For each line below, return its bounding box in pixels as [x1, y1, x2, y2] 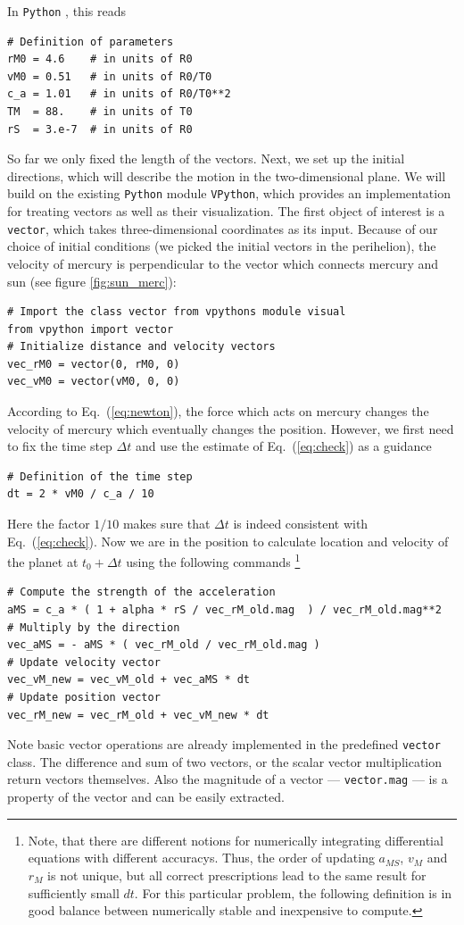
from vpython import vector [7, 322, 174, 336]
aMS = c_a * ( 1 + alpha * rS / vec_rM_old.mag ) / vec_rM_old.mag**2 [7, 604, 442, 617]
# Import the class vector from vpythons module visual [7, 305, 346, 319]
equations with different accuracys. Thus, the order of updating [28, 848, 375, 867]
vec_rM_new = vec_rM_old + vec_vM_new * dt [7, 708, 269, 721]
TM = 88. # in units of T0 [7, 105, 193, 119]
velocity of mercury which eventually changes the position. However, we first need [7, 419, 454, 437]
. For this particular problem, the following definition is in [134, 883, 452, 902]
